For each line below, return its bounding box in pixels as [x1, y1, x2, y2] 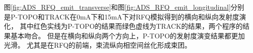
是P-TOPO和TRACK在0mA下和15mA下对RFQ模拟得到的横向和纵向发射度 [4, 11, 239, 21]
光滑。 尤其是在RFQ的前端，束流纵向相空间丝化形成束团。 [4, 40, 192, 50]
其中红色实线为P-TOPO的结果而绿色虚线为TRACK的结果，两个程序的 [19, 21, 243, 31]
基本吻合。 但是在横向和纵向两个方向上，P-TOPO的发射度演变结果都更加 [10, 30, 245, 40]
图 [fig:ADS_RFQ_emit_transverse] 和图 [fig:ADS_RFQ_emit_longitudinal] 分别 [4, 2, 245, 12]
